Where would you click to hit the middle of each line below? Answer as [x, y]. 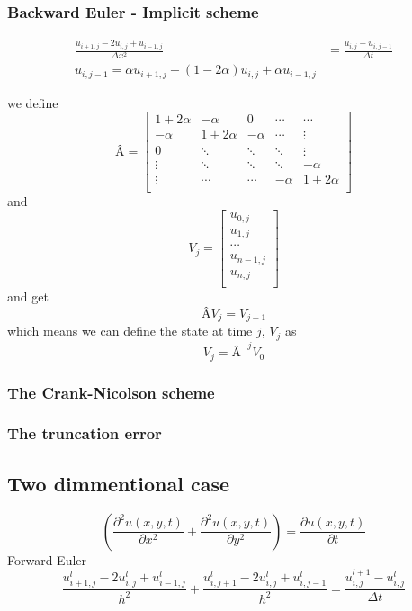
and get [28, 297]
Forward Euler [47, 559]
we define [33, 102]
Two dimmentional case [118, 483]
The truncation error [85, 433]
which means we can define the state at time [130, 331]
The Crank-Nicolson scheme [111, 392]
